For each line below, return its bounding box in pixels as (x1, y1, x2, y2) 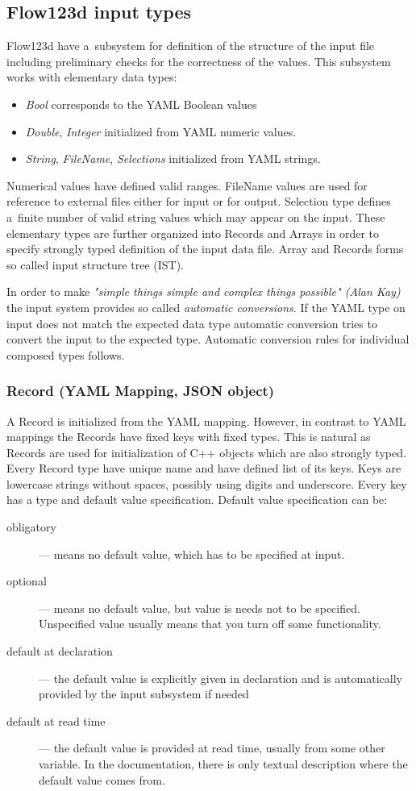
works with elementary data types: (6, 69, 177, 85)
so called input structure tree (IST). (6, 256, 184, 273)
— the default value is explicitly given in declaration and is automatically (39, 669, 402, 686)
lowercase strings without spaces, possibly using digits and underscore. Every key (6, 475, 407, 492)
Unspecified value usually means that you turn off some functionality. (39, 615, 381, 632)
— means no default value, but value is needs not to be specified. (39, 599, 360, 616)
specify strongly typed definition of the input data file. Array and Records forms (6, 240, 404, 257)
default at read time (6, 712, 106, 729)
